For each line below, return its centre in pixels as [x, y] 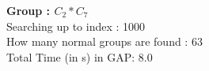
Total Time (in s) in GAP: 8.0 [80, 56]
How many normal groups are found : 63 [104, 41]
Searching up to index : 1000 [76, 26]
